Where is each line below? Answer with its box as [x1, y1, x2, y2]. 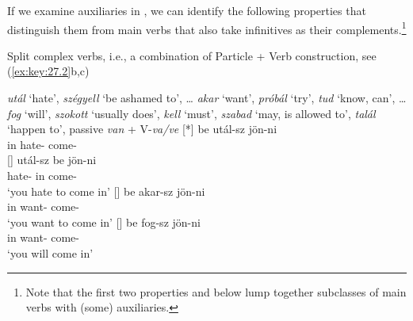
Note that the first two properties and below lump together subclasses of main [25, 283, 407, 300]
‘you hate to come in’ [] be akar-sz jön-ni [7, 182, 205, 199]
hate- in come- [7, 167, 77, 183]
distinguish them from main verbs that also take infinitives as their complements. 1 [7, 18, 407, 37]
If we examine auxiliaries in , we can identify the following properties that [7, 2, 366, 18]
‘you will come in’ [7, 244, 94, 261]
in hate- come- [7, 136, 77, 152]
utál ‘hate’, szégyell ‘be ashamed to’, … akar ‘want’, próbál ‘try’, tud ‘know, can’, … [7, 90, 407, 106]
